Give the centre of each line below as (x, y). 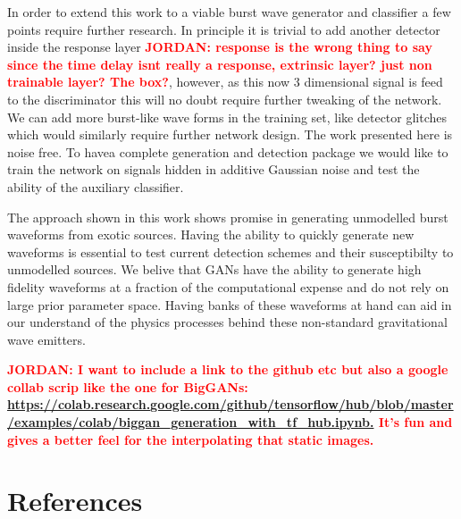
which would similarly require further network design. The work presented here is (230, 134)
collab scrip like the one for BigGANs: (128, 386)
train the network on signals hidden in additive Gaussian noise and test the (214, 169)
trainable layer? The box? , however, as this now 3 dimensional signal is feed (225, 82)
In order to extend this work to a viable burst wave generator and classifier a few (229, 12)
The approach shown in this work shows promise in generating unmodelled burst (228, 217)
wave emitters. (46, 339)
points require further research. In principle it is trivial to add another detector (224, 29)
